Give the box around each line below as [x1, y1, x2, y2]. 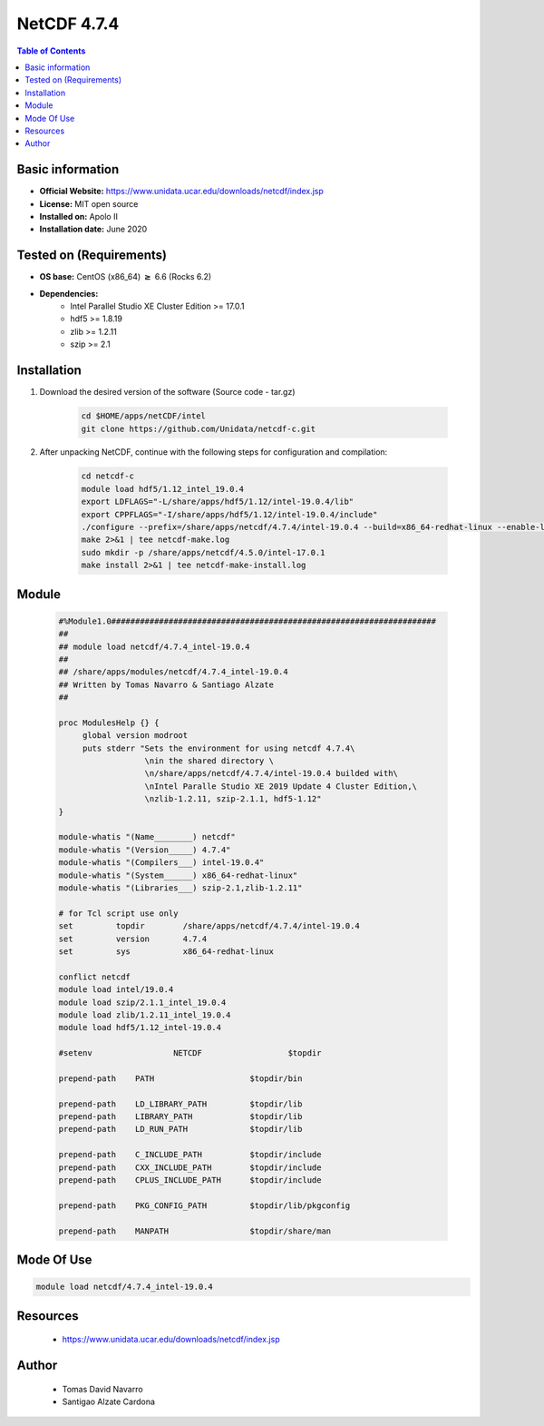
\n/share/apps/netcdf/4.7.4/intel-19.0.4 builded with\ [144, 768, 399, 779]
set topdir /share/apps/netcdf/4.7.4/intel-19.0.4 [58, 921, 360, 931]
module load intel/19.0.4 [58, 985, 174, 995]
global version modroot [82, 731, 189, 741]
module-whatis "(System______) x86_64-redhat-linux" [58, 870, 298, 880]
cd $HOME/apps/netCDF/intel [81, 411, 206, 421]
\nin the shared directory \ [144, 756, 274, 766]
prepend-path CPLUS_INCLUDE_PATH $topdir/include [58, 1175, 322, 1185]
